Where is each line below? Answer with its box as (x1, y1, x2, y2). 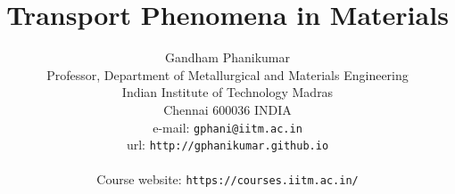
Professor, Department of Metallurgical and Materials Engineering (46, 65, 409, 84)
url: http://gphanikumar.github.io (126, 135, 329, 154)
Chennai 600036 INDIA (163, 100, 292, 118)
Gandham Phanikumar (165, 48, 290, 67)
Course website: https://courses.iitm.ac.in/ (96, 170, 359, 189)
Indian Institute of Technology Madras (121, 83, 334, 101)
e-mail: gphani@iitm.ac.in (153, 117, 302, 136)
